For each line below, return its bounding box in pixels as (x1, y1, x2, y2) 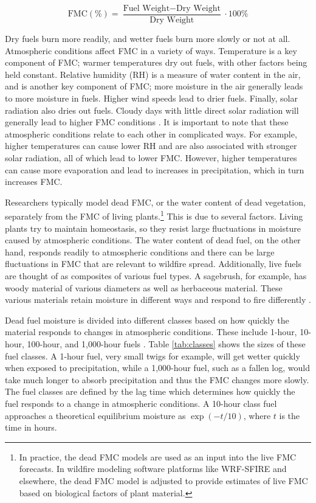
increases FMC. (5, 175, 63, 188)
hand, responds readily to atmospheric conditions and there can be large (5, 245, 275, 258)
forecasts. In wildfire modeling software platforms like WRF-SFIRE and (19, 462, 287, 475)
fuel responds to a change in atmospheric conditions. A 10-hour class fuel (5, 397, 277, 409)
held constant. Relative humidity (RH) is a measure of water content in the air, (5, 68, 301, 80)
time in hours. (5, 421, 57, 434)
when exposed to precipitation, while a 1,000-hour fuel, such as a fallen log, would (5, 361, 310, 374)
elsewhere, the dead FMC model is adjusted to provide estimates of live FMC (19, 474, 308, 487)
